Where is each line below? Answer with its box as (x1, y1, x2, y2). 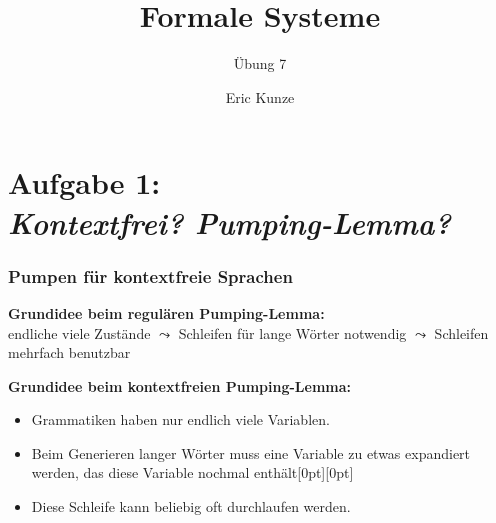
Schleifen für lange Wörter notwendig (178, 322, 407, 343)
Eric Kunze (225, 86, 295, 107)
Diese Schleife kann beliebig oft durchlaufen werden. (31, 496, 351, 517)
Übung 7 (233, 53, 287, 74)
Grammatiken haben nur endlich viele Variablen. (31, 409, 330, 430)
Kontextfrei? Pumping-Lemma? (8, 201, 451, 243)
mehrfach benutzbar (8, 342, 131, 363)
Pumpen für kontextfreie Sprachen (8, 263, 293, 288)
